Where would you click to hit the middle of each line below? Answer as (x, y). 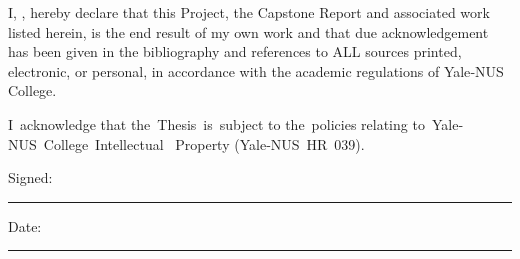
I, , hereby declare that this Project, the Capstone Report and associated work (249, 12)
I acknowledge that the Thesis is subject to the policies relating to (216, 123)
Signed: (30, 177)
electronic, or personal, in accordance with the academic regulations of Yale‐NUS (256, 70)
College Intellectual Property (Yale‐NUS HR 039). (204, 143)
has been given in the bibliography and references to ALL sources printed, (235, 51)
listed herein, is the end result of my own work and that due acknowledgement (248, 31)
